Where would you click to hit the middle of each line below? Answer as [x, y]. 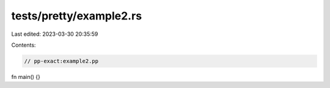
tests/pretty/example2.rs [77, 16]
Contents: [24, 45]
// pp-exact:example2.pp [61, 61]
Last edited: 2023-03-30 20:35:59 [55, 34]
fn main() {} [26, 76]
